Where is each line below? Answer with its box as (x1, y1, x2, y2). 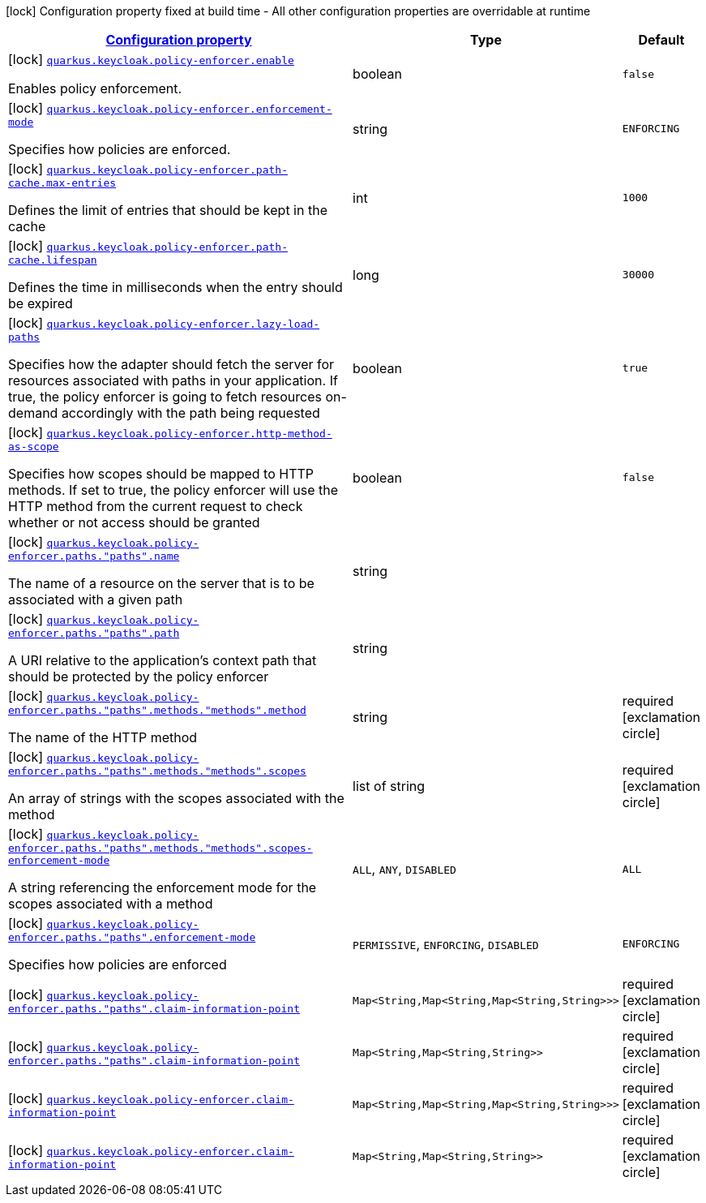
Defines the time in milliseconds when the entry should (8, 279, 343, 295)
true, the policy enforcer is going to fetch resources (8, 389, 322, 405)
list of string (353, 777, 426, 794)
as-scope (8, 440, 59, 453)
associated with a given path (8, 591, 183, 608)
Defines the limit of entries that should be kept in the (8, 202, 327, 218)
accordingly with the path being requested (61, 405, 320, 421)
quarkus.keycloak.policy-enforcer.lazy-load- (46, 318, 320, 330)
